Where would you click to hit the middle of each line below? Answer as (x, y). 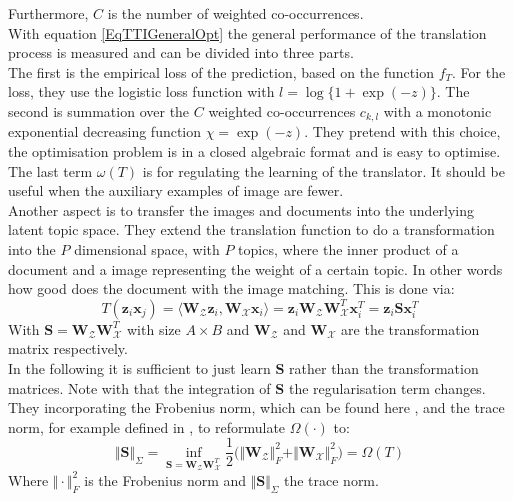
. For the (479, 71)
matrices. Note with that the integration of (139, 387)
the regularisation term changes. (387, 387)
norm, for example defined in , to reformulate (147, 426)
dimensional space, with (147, 248)
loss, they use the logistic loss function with (141, 91)
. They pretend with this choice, (402, 131)
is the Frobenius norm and (165, 479)
